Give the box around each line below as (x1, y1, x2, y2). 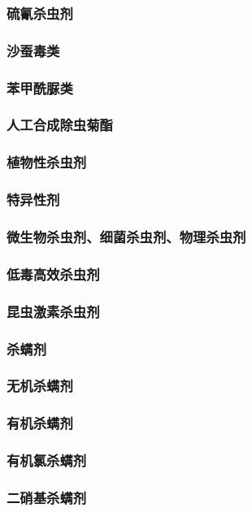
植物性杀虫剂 (7, 152, 87, 172)
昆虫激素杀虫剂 (7, 301, 100, 321)
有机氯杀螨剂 (7, 450, 87, 471)
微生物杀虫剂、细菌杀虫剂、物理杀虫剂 (7, 226, 246, 246)
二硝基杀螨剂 (7, 487, 87, 507)
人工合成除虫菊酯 (7, 115, 113, 135)
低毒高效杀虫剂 (7, 263, 100, 284)
